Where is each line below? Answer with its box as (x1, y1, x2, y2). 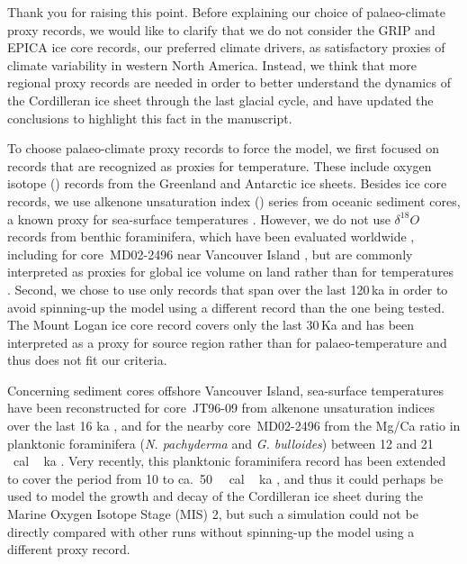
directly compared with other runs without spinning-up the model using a (7, 522, 415, 541)
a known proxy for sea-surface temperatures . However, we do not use (7, 209, 391, 228)
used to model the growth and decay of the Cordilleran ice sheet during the (7, 487, 423, 505)
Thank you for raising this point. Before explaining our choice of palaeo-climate (7, 3, 446, 21)
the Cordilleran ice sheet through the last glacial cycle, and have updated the (7, 90, 434, 109)
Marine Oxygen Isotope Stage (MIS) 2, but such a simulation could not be (7, 505, 418, 523)
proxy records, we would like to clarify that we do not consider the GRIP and (7, 20, 436, 39)
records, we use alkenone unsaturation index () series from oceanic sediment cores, (7, 191, 461, 210)
